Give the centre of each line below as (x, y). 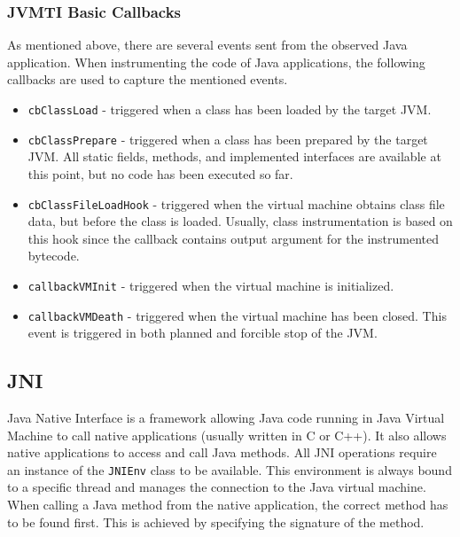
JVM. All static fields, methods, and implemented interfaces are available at (234, 156)
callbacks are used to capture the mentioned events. (148, 79)
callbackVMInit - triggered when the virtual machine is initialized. (211, 285)
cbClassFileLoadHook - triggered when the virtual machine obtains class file (236, 203)
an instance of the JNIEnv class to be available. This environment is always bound (230, 469)
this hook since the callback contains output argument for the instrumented (234, 238)
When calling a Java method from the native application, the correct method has (228, 505)
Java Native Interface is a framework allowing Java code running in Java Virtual (226, 418)
